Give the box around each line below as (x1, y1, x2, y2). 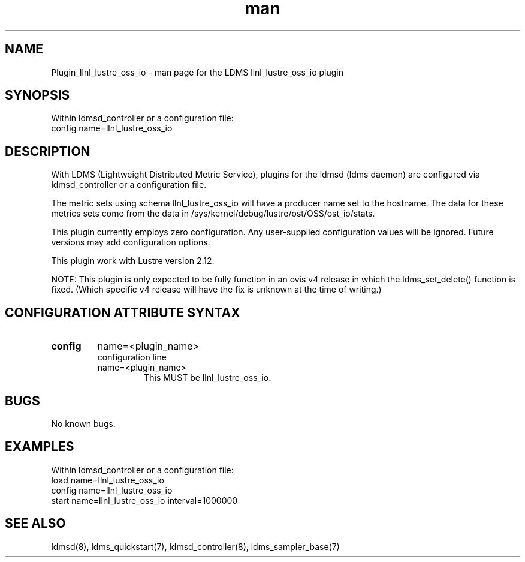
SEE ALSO (5, 516, 66, 531)
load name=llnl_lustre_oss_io (51, 474, 164, 485)
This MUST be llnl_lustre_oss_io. (144, 372, 271, 383)
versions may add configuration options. (51, 237, 210, 248)
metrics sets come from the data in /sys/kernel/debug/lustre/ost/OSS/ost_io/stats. (51, 208, 375, 219)
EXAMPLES (5, 439, 74, 455)
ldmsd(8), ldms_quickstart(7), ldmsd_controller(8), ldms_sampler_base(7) (51, 541, 340, 552)
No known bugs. (51, 418, 116, 429)
